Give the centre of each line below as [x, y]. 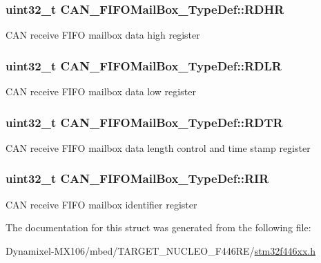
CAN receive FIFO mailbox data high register [103, 35]
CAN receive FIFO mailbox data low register [101, 91]
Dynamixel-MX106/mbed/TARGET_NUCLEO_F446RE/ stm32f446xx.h [160, 250]
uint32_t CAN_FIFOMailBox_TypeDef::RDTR [144, 122]
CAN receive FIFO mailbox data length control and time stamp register [158, 147]
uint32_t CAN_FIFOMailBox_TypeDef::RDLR [144, 65]
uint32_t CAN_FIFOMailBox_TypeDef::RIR [137, 178]
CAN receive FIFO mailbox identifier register [101, 204]
